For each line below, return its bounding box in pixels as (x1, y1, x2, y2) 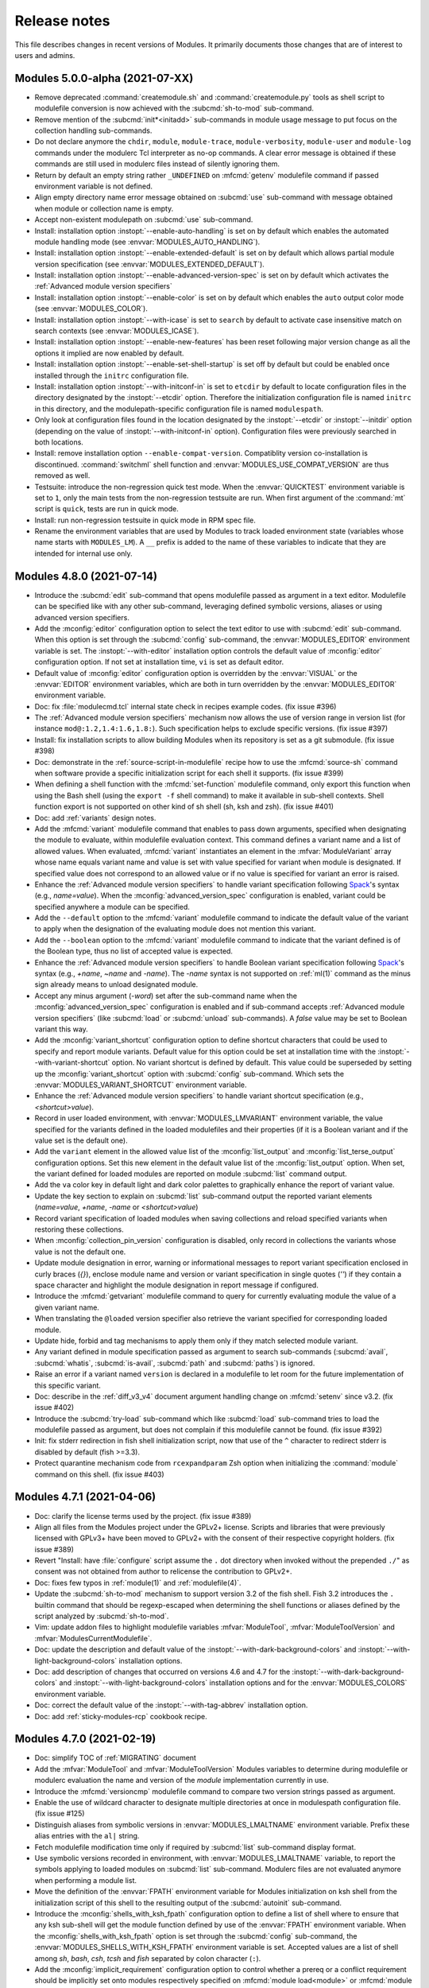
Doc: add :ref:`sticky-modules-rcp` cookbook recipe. (34, 1711, 207, 1721)
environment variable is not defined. (34, 181, 153, 191)
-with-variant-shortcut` (34, 1058, 110, 1067)
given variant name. (34, 1303, 99, 1312)
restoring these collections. (34, 1225, 124, 1234)
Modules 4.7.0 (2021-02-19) (14, 1732, 157, 1745)
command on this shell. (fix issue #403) (34, 1470, 164, 1479)
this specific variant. (34, 1380, 101, 1390)
